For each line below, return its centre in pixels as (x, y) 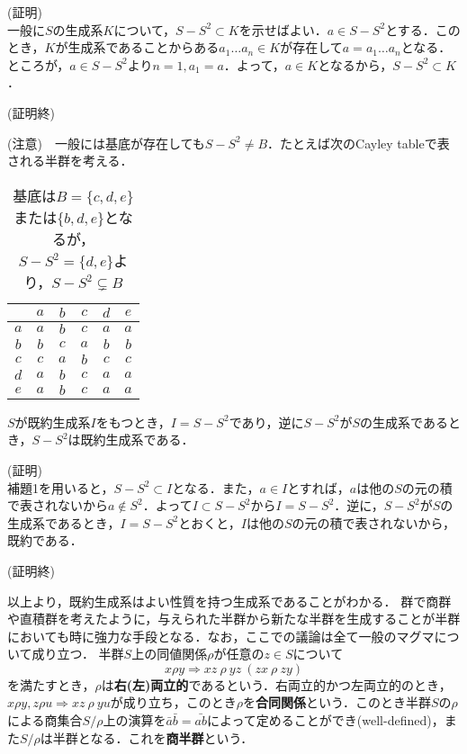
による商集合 (45, 720)
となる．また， (216, 487)
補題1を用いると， (61, 487)
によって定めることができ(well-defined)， (325, 720)
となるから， (355, 64)
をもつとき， (133, 422)
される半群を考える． (70, 161)
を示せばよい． (283, 29)
